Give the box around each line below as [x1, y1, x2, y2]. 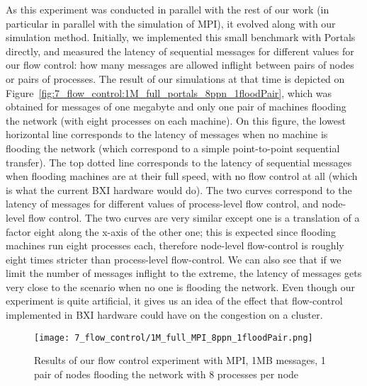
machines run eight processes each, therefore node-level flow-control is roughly [6, 238, 344, 253]
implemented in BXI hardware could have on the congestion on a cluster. [6, 307, 323, 322]
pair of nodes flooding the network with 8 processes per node [34, 366, 299, 381]
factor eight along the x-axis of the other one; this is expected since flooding [6, 224, 336, 239]
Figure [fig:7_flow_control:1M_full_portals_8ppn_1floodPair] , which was [6, 85, 332, 100]
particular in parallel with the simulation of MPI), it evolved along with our [6, 16, 336, 30]
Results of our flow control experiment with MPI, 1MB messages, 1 [34, 353, 326, 368]
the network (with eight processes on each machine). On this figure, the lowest [6, 113, 346, 127]
